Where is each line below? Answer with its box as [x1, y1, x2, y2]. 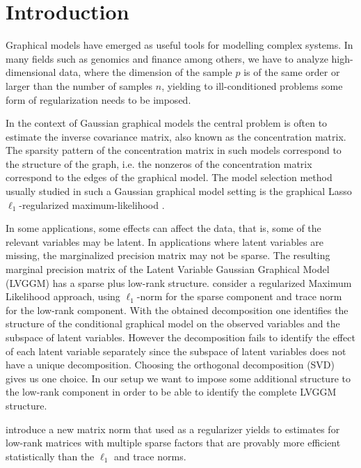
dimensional [6, 65, 56, 79]
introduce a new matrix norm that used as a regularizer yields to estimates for [6, 421, 340, 436]
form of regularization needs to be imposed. [6, 92, 191, 107]
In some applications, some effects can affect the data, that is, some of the [6, 221, 321, 235]
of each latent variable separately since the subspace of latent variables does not [6, 343, 346, 358]
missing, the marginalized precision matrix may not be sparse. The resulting [6, 248, 330, 263]
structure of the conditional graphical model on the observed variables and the [6, 316, 340, 331]
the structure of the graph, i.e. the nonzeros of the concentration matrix [6, 156, 312, 171]
